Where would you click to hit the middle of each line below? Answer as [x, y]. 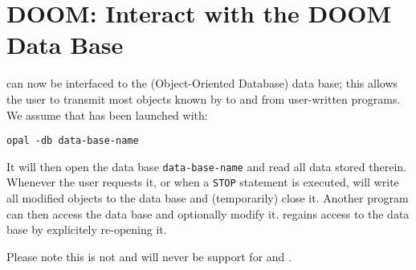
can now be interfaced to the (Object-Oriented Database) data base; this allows [202, 83]
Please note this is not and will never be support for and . [149, 256]
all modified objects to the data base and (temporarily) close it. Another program [208, 198]
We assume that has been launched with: [107, 115]
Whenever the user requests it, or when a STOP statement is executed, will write [203, 182]
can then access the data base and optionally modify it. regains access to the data [208, 213]
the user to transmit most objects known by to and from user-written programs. [204, 98]
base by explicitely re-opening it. [87, 229]
